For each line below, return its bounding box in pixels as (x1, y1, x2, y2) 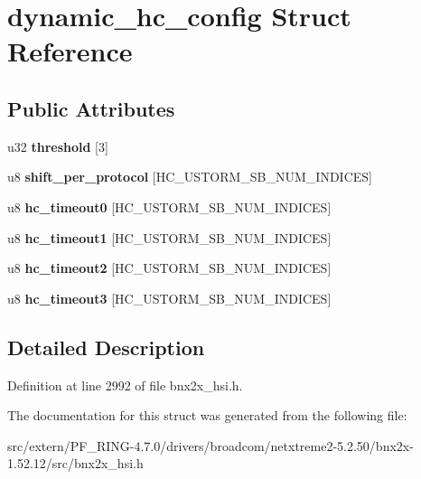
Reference (7, 33, 133, 70)
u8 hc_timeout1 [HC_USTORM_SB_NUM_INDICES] (7, 228, 332, 247)
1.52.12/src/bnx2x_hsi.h (7, 454, 144, 473)
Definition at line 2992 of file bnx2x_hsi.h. (7, 375, 243, 394)
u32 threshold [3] (7, 136, 108, 155)
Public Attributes (7, 94, 175, 122)
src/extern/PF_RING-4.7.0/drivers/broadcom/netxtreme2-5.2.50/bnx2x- (7, 436, 414, 455)
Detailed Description (7, 333, 205, 361)
